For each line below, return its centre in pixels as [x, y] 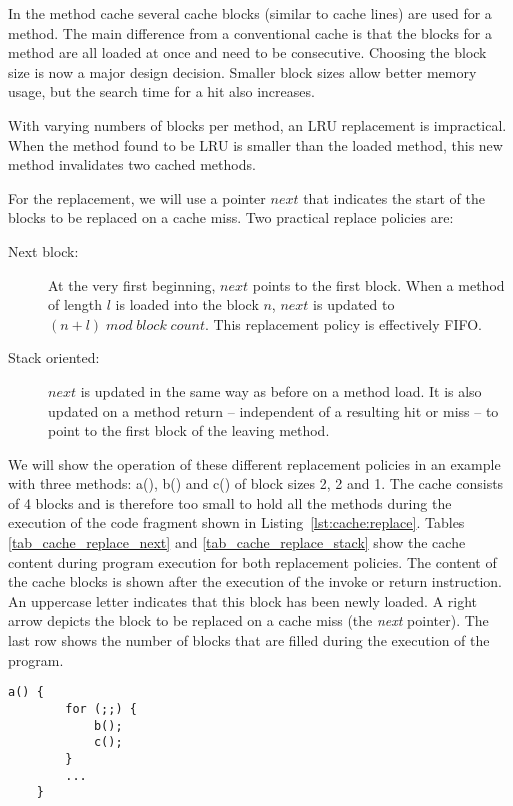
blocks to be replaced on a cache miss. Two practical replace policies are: [231, 217]
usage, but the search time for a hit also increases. [161, 91]
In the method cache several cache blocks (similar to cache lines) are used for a [250, 13]
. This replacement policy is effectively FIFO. [343, 323]
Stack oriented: [54, 357]
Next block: [43, 250]
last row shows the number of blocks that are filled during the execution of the [249, 640]
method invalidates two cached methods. [132, 164]
